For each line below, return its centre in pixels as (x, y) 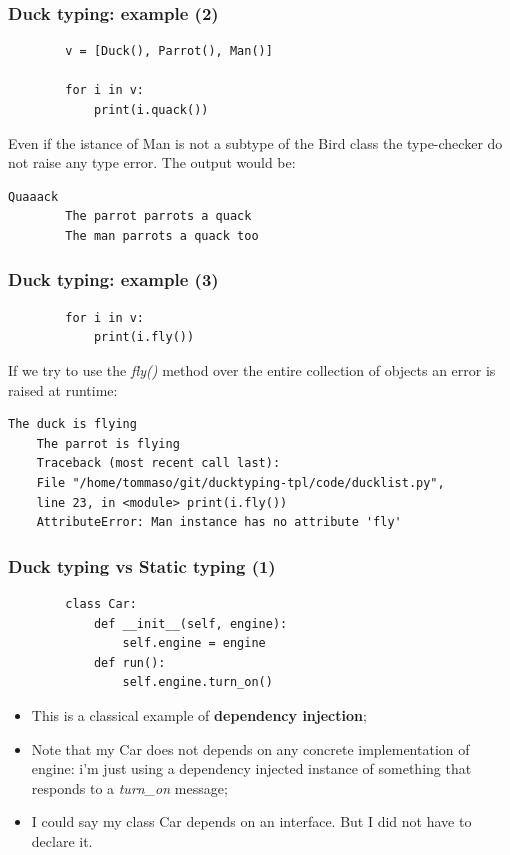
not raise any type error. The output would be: (152, 162)
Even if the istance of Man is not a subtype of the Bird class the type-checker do (255, 142)
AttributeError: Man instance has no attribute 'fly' (219, 522)
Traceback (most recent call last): (158, 463)
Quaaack (33, 196)
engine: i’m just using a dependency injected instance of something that (251, 768)
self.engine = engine (194, 643)
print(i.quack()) (151, 110)
